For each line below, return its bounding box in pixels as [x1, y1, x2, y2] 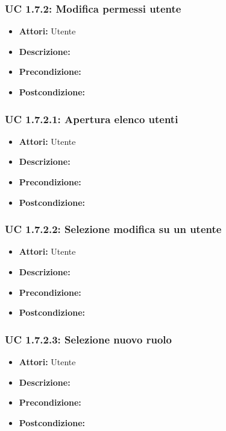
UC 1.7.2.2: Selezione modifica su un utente [5, 222, 222, 237]
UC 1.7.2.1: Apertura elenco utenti [5, 111, 178, 126]
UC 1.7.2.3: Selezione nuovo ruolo [5, 331, 172, 346]
